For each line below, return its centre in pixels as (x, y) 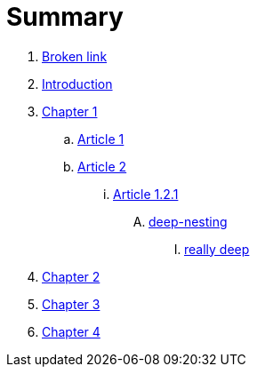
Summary (65, 17)
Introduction (77, 84)
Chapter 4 (71, 331)
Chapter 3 (71, 304)
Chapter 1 (70, 111)
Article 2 (102, 166)
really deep (217, 249)
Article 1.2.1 (146, 194)
